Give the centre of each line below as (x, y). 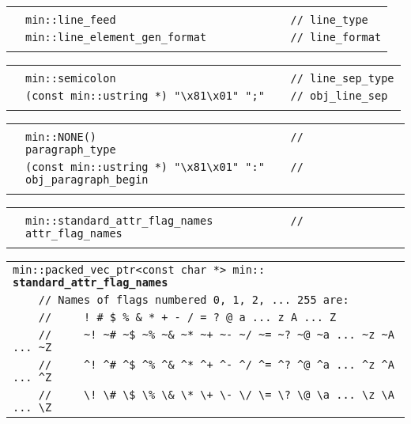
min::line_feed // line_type (197, 20)
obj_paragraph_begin (87, 180)
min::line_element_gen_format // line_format (204, 37)
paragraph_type (71, 150)
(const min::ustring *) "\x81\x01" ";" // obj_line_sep (207, 96)
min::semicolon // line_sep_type (210, 78)
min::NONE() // (164, 137)
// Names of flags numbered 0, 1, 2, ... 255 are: (194, 300)
